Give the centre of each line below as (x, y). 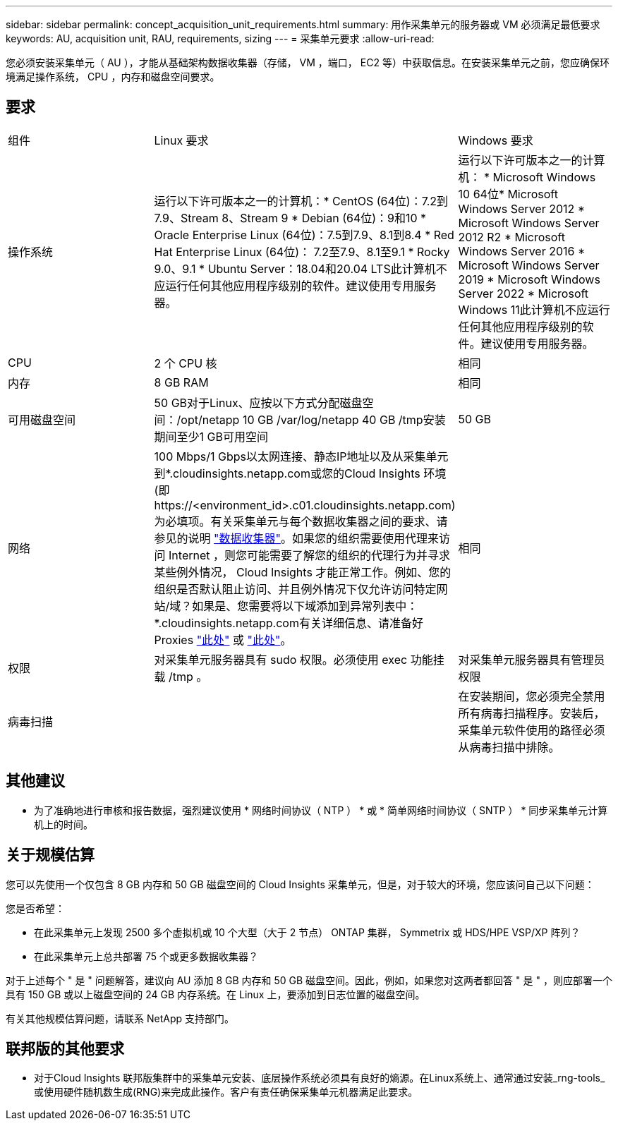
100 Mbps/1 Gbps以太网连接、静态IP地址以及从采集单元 (301, 456)
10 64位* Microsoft (508, 194)
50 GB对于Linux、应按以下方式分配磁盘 (258, 402)
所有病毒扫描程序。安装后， (532, 713)
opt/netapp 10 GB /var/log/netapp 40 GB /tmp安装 (313, 419)
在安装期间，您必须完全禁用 (532, 696)
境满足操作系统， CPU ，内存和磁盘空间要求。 (113, 77)
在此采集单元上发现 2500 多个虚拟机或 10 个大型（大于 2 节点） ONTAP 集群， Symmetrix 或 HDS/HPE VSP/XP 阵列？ (307, 932)
